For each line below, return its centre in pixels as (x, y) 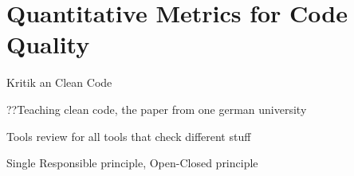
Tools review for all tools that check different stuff (129, 136)
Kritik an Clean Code (59, 82)
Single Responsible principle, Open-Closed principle (132, 163)
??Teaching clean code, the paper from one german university (157, 109)
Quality (48, 44)
